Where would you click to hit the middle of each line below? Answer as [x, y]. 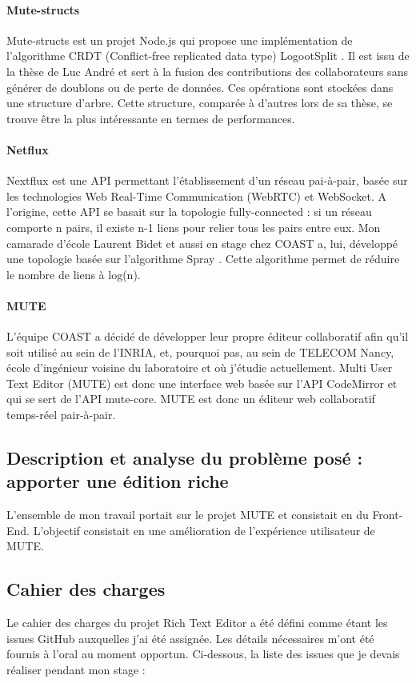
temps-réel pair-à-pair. [61, 415]
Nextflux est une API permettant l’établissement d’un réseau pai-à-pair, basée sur [207, 180]
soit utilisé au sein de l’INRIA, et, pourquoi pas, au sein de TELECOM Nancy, [200, 351]
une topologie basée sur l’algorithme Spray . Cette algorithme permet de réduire [203, 259]
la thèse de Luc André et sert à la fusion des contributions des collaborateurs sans [207, 71]
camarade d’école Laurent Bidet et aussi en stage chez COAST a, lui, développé [202, 243]
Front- [388, 515]
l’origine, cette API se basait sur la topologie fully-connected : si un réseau [189, 212]
